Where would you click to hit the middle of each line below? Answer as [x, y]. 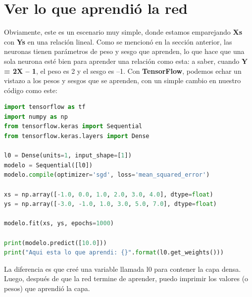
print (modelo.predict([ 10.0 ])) [55, 243]
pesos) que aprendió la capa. [47, 288]
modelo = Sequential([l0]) [48, 165]
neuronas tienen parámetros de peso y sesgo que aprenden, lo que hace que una [124, 51]
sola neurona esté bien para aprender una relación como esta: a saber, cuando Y [126, 61]
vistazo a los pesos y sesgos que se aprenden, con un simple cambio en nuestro [123, 80]
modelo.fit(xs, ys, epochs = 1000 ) [59, 223]
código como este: [31, 90]
